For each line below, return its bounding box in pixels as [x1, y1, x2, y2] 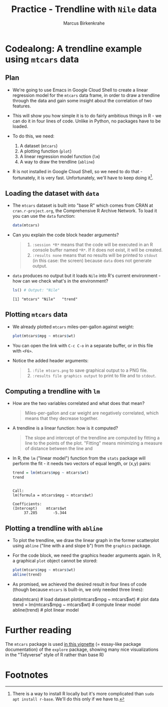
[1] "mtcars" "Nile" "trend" [12, 297, 78, 302]
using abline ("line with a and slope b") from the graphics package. [12, 543, 151, 549]
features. [12, 103, 31, 109]
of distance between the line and [24, 446, 93, 452]
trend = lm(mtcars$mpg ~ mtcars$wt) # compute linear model [12, 601, 141, 608]
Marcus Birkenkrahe [63, 20, 105, 26]
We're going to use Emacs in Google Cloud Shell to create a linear [12, 87, 148, 93]
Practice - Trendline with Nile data [11, 4, 157, 15]
